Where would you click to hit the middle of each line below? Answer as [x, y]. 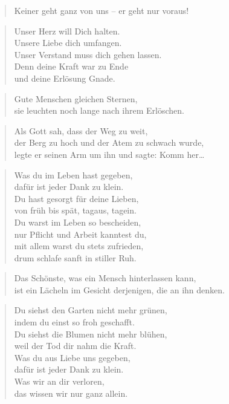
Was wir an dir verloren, [59, 381]
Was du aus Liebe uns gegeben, [72, 357]
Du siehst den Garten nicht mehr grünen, [91, 310]
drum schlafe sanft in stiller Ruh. [75, 257]
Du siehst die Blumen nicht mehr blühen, [91, 334]
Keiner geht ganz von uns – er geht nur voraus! [102, 10]
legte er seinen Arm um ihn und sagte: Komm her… [109, 154]
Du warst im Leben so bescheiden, [78, 222]
